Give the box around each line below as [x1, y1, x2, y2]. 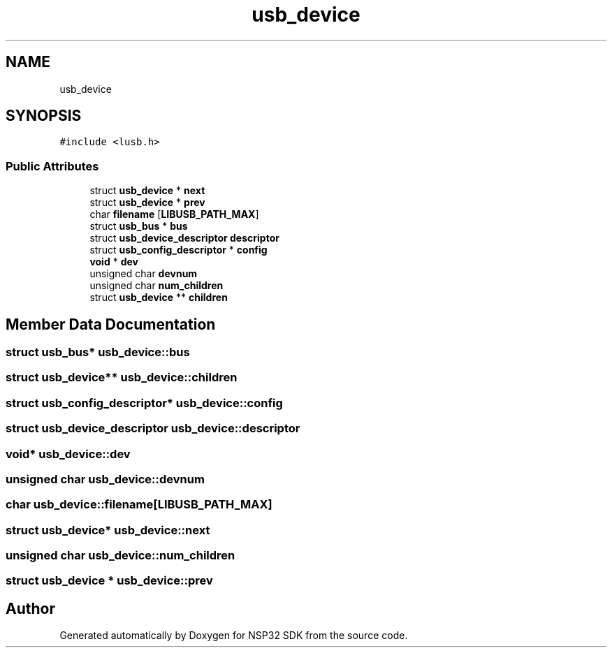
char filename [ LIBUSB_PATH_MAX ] [89, 208, 259, 221]
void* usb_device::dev [6, 446, 131, 461]
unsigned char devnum [89, 267, 198, 280]
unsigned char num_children [89, 279, 224, 292]
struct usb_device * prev [89, 196, 205, 209]
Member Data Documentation [6, 315, 216, 333]
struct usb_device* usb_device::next [6, 522, 210, 537]
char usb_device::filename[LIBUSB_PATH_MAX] [6, 497, 272, 512]
